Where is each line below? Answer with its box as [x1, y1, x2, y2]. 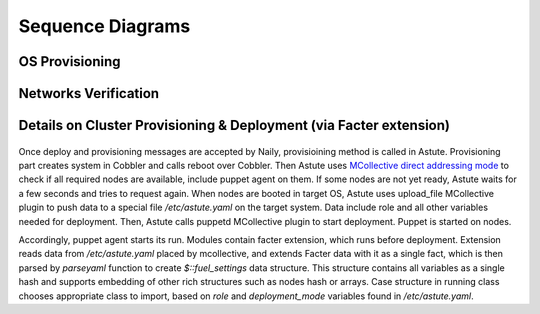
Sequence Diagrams [18, 15, 191, 37]
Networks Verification [18, 85, 160, 102]
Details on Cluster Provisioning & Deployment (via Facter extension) [18, 117, 450, 134]
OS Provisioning [18, 53, 121, 70]
